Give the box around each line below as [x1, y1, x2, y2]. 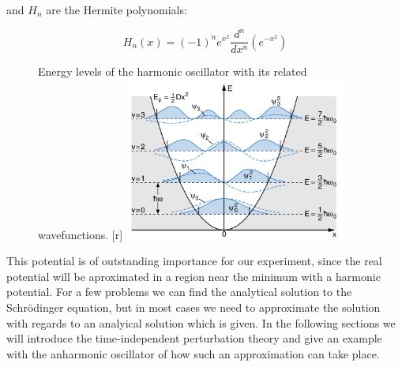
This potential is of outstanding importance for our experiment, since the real [6, 253, 382, 269]
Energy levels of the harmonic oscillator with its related [38, 63, 307, 80]
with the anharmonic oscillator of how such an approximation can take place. [6, 345, 380, 361]
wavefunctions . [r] [38, 226, 123, 242]
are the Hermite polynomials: [46, 2, 187, 17]
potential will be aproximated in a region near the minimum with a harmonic [6, 268, 381, 284]
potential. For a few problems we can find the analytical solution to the [6, 283, 352, 300]
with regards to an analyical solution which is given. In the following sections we [6, 314, 396, 331]
